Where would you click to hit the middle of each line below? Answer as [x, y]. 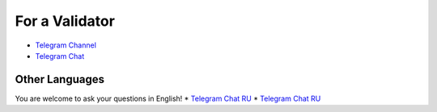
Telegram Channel [66, 45]
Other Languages [60, 79]
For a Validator [65, 21]
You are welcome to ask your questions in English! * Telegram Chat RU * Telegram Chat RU [168, 98]
